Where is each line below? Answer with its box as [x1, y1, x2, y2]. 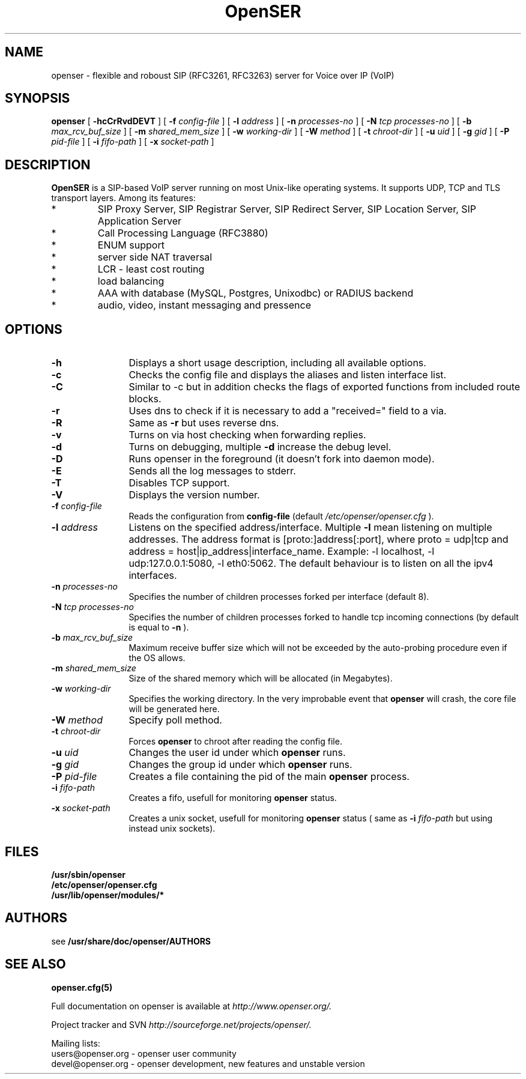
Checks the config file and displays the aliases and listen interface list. [128, 369, 447, 381]
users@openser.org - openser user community [51, 1048, 237, 1059]
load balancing [97, 275, 165, 288]
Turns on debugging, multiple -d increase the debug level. [128, 441, 391, 453]
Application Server [97, 215, 181, 228]
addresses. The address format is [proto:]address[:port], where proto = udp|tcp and [128, 533, 509, 546]
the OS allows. [128, 653, 186, 663]
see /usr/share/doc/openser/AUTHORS [51, 935, 211, 946]
